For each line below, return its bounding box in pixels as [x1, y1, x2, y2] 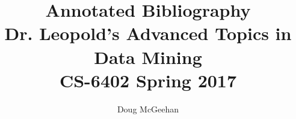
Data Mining [94, 44, 202, 69]
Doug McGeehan [117, 102, 179, 115]
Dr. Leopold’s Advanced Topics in [4, 21, 292, 45]
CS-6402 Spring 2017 [59, 68, 237, 92]
